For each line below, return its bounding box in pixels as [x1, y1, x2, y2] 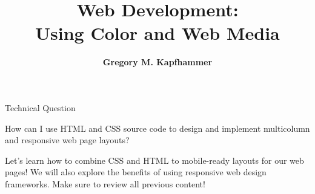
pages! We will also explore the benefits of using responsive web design [5, 166, 267, 178]
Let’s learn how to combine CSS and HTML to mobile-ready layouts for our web [5, 154, 304, 166]
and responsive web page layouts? [5, 134, 130, 146]
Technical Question [5, 101, 76, 114]
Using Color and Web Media [35, 21, 280, 45]
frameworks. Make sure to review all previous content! [5, 177, 205, 190]
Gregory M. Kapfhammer [102, 56, 213, 68]
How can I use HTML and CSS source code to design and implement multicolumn [5, 121, 310, 134]
